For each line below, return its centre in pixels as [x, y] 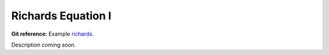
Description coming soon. [44, 45]
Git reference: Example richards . [52, 34]
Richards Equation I [62, 16]
